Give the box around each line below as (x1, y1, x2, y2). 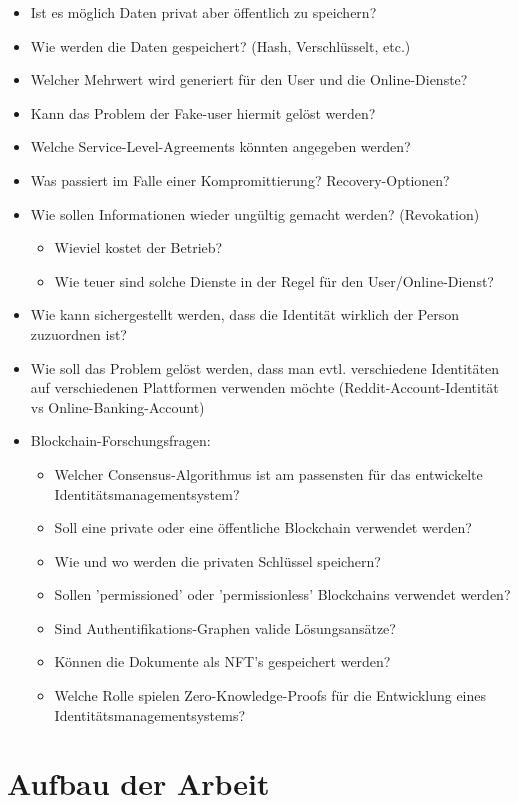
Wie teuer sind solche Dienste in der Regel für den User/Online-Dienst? (54, 270, 494, 291)
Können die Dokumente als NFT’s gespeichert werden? (54, 651, 391, 672)
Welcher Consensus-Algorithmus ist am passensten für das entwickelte (54, 463, 483, 484)
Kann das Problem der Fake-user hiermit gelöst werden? (30, 102, 376, 123)
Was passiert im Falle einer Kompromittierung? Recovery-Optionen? (30, 169, 450, 190)
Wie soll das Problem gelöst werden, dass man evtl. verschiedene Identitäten (30, 357, 499, 378)
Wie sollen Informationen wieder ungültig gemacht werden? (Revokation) (30, 203, 480, 224)
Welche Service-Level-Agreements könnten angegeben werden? (30, 136, 411, 157)
